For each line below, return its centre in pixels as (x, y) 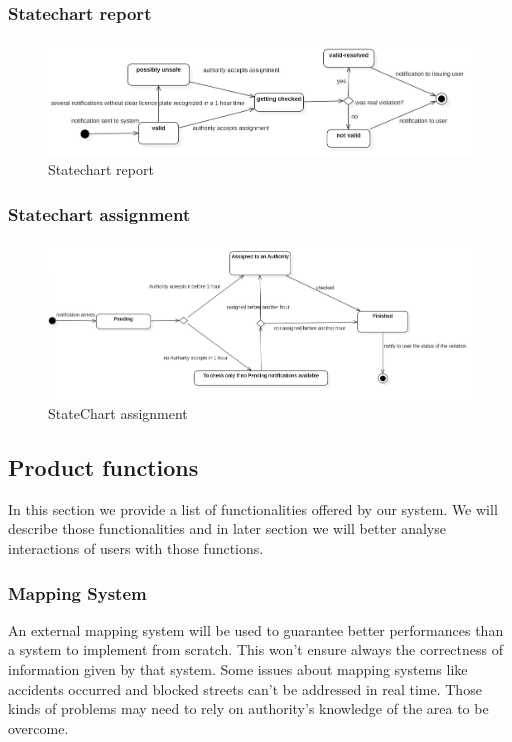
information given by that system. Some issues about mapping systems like (238, 669)
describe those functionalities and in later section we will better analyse (227, 528)
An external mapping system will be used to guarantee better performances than (256, 629)
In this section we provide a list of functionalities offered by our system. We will (253, 508)
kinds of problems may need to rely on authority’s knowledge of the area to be (248, 708)
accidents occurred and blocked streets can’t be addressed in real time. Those (245, 688)
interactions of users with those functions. (136, 548)
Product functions (103, 467)
